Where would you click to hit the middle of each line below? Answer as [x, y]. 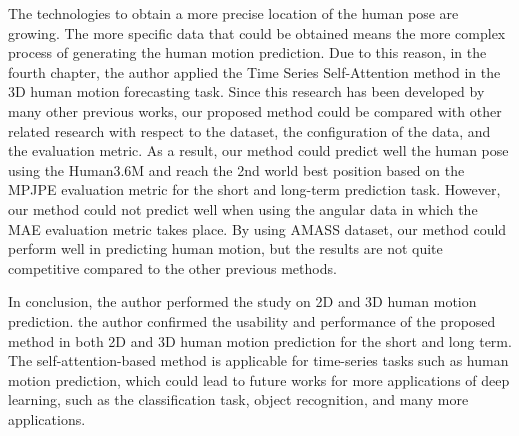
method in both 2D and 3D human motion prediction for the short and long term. [260, 340]
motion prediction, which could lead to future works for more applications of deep [259, 379]
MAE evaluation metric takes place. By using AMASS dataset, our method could [257, 228]
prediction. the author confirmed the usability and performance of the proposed [252, 320]
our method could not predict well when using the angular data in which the [243, 208]
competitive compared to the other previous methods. [172, 267]
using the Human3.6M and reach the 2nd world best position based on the [236, 169]
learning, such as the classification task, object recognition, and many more [238, 399]
